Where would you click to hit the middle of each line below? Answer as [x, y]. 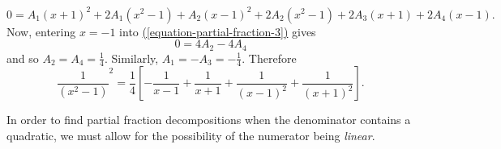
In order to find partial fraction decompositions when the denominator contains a [209, 120]
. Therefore [269, 58]
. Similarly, [132, 58]
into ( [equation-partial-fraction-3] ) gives [218, 31]
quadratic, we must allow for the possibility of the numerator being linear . [191, 135]
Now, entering [41, 31]
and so [23, 58]
